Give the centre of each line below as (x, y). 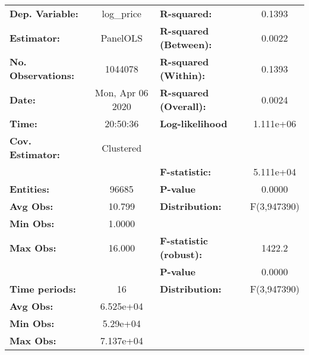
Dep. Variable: (44, 13)
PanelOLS (122, 37)
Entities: (30, 189)
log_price (122, 13)
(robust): (181, 254)
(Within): (182, 75)
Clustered (122, 147)
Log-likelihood (193, 123)
